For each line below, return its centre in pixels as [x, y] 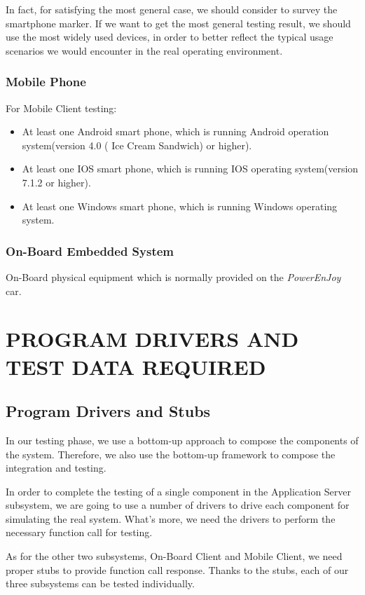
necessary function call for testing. [79, 532]
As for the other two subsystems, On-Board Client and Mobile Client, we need [174, 556]
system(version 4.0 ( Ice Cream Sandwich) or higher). [137, 145]
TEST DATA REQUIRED [136, 366]
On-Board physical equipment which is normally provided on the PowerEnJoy [173, 276]
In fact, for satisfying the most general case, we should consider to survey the [172, 9]
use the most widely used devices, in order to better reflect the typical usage [170, 37]
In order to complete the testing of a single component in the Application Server [179, 491]
